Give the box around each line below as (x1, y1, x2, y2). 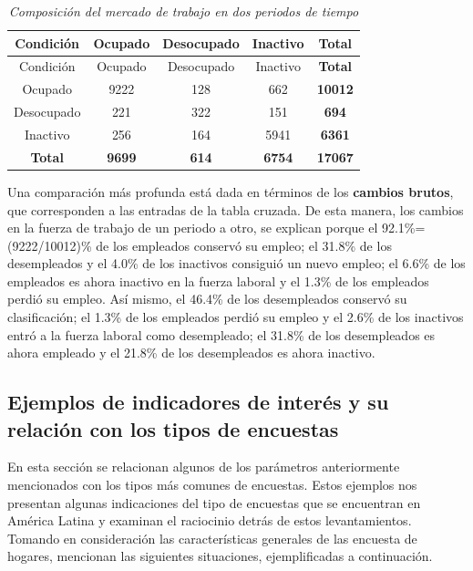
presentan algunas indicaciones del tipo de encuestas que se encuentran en (7, 493, 421, 512)
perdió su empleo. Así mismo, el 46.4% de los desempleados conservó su (7, 289, 407, 308)
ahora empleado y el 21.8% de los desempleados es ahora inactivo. (7, 343, 375, 362)
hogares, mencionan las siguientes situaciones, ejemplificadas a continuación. (7, 546, 433, 566)
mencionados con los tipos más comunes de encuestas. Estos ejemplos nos (7, 475, 417, 494)
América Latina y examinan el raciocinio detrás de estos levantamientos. (7, 511, 412, 530)
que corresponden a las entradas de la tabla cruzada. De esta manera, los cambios (7, 200, 464, 219)
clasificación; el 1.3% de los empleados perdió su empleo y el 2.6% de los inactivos (7, 307, 464, 327)
